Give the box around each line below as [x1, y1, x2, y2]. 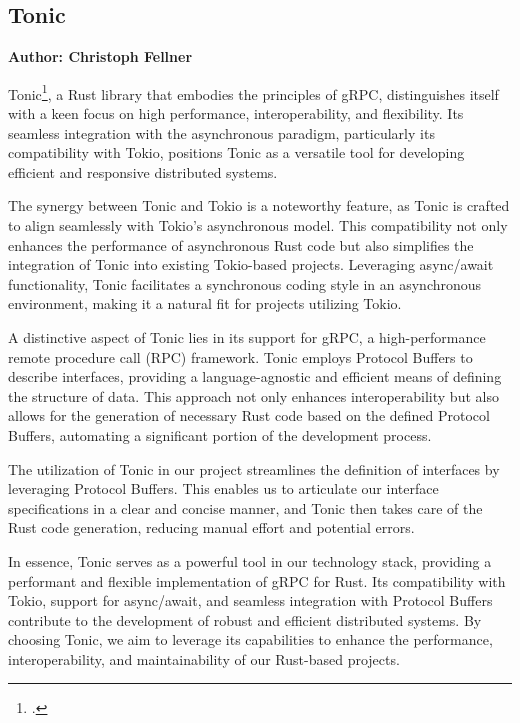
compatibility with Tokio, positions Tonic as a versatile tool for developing [8, 142, 465, 163]
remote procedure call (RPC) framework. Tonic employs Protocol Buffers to [8, 346, 473, 367]
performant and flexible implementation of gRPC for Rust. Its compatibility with [8, 570, 506, 591]
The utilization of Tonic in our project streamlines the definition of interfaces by [8, 458, 500, 479]
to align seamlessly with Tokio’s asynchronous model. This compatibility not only [8, 215, 508, 236]
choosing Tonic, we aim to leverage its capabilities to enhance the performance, [8, 629, 493, 650]
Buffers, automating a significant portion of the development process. [8, 424, 432, 445]
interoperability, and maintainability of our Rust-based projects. [8, 648, 400, 669]
